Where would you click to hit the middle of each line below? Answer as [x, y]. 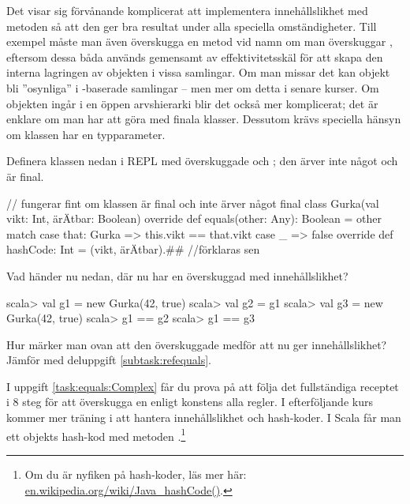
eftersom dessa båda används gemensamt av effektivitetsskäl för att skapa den [195, 56]
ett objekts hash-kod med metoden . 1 [96, 434]
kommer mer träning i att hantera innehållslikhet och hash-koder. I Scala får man [204, 417]
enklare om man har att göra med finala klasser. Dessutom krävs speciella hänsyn [204, 119]
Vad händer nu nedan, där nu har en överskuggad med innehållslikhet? [177, 275]
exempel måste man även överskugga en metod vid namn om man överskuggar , [199, 41]
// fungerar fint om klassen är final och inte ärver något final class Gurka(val [193, 203]
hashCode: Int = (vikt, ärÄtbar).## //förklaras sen [133, 249]
